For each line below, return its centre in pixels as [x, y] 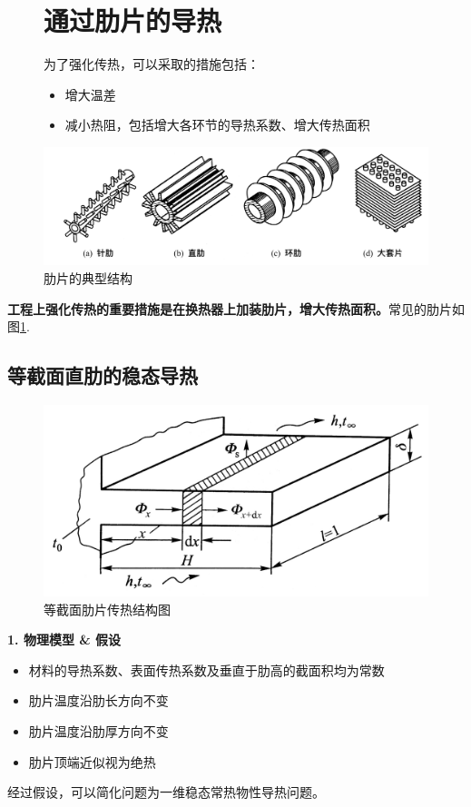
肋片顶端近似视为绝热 [92, 761]
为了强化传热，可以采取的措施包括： [152, 64]
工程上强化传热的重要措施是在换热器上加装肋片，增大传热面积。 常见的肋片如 [236, 308]
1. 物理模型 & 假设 [64, 640]
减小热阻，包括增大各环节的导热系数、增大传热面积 [217, 125]
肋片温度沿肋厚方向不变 [98, 731]
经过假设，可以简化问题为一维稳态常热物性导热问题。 [166, 792]
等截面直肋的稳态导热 [103, 375]
